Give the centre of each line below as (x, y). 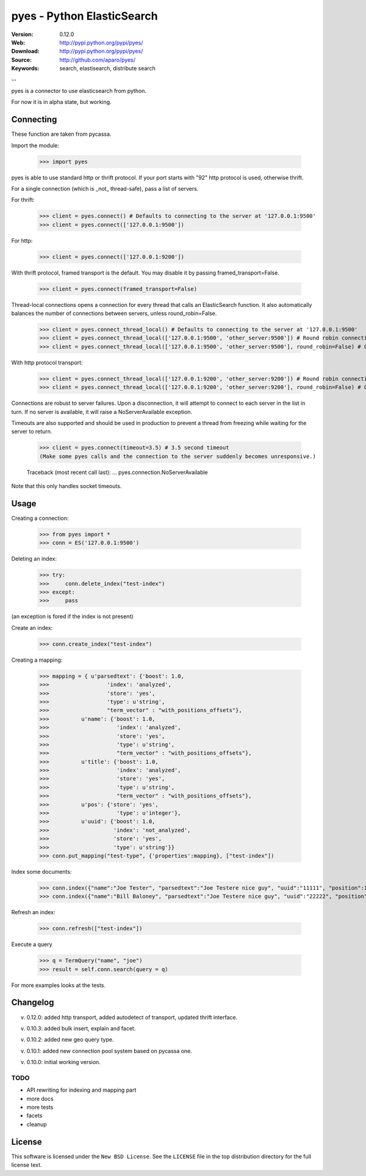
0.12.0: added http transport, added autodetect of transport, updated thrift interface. (132, 1017)
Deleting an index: (34, 559)
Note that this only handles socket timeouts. (66, 486)
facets (34, 1115)
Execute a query (32, 944)
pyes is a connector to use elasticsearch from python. (79, 91)
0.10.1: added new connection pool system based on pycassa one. (109, 1051)
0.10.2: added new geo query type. (70, 1040)
